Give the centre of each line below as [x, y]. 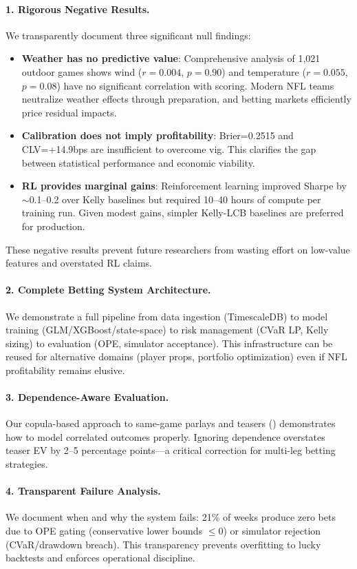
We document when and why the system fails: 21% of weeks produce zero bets [171, 517]
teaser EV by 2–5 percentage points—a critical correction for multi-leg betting [171, 450]
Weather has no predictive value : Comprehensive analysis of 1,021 [171, 58]
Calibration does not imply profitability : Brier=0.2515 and [158, 135]
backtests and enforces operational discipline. [100, 558]
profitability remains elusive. [65, 370]
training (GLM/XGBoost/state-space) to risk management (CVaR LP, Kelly [167, 330]
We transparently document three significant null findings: [128, 35]
